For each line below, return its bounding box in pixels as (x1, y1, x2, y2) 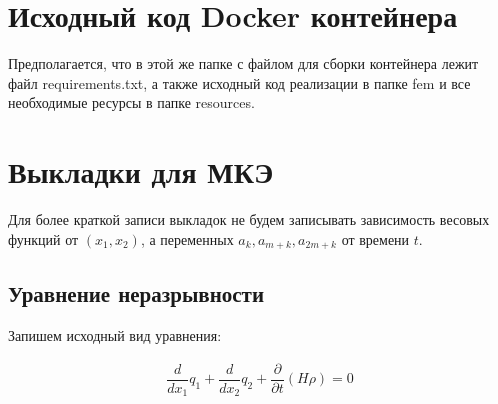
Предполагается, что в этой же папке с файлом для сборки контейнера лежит (8, 53, 479, 74)
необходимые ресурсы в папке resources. (8, 92, 255, 113)
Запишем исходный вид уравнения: (8, 325, 222, 346)
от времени (341, 228, 410, 249)
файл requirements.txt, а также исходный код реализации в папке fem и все (8, 72, 471, 93)
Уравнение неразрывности (8, 278, 264, 309)
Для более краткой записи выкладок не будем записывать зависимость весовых (8, 209, 490, 230)
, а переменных (140, 228, 234, 249)
